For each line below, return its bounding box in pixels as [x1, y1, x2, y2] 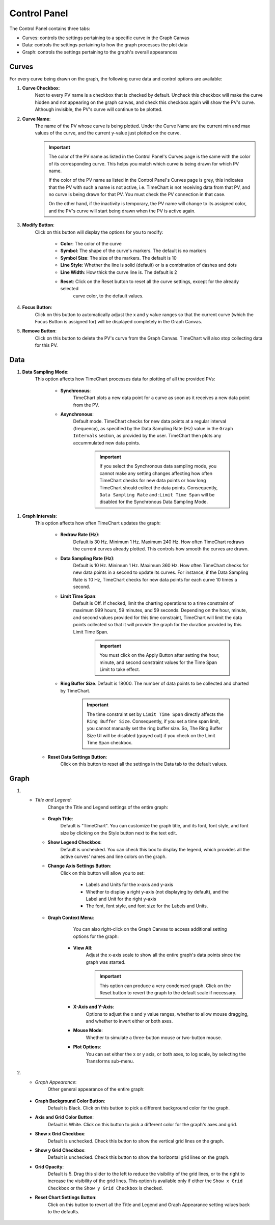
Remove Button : [22, 328, 57, 334]
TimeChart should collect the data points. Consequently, [99, 484, 218, 491]
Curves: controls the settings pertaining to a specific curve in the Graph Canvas [22, 35, 189, 41]
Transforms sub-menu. [86, 1058, 134, 1064]
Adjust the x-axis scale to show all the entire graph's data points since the [86, 952, 241, 958]
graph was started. [86, 959, 126, 965]
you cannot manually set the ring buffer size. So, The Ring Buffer [87, 726, 223, 732]
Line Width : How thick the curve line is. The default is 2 [60, 269, 178, 275]
